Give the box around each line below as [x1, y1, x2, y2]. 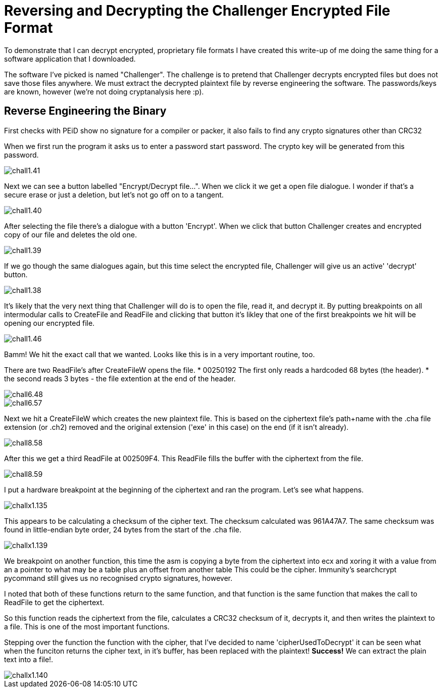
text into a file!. [4, 655, 54, 664]
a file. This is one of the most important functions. [4, 622, 170, 631]
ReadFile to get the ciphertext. [4, 598, 105, 607]
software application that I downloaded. [4, 54, 136, 63]
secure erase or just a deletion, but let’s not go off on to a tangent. [4, 190, 224, 199]
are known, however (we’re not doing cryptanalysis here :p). [4, 87, 204, 96]
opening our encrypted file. [4, 318, 95, 327]
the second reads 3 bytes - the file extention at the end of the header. [4, 374, 236, 383]
